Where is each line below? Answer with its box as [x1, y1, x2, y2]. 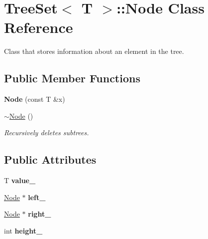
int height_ [4, 225, 43, 236]
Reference [4, 17, 73, 37]
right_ [28, 209, 51, 219]
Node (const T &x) [4, 94, 65, 104]
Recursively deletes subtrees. [4, 127, 89, 138]
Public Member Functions [4, 70, 140, 86]
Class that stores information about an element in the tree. [4, 46, 184, 56]
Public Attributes [4, 152, 97, 167]
